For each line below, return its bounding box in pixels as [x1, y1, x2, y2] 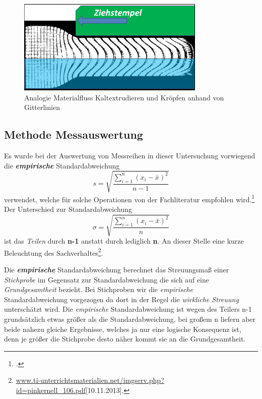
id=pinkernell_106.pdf [16, 384, 86, 395]
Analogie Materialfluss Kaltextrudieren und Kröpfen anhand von [24, 92, 224, 102]
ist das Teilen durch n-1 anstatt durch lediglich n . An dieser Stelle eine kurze [4, 236, 244, 246]
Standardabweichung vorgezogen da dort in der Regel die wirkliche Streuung [4, 294, 239, 304]
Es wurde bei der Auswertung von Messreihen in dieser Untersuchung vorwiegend [4, 150, 255, 161]
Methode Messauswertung [4, 127, 143, 142]
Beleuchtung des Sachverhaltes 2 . [4, 246, 103, 258]
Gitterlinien [24, 102, 60, 112]
